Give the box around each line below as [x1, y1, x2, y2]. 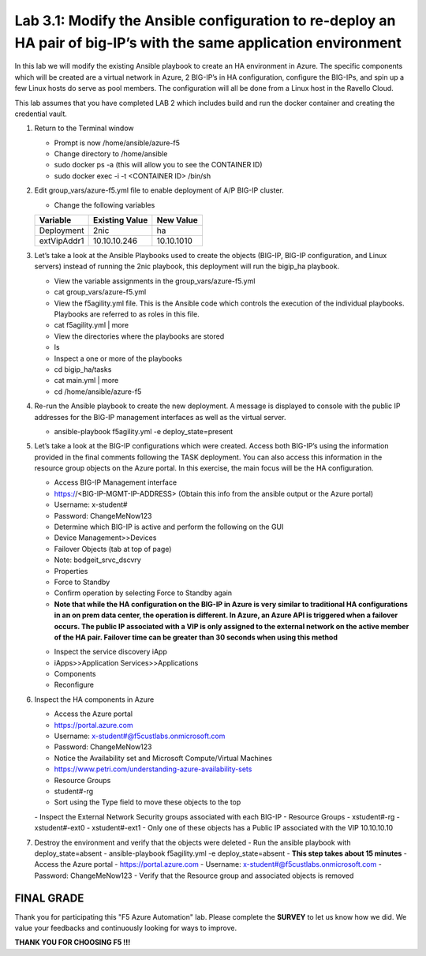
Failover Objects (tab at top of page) [54, 544, 172, 553]
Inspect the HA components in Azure [34, 695, 155, 704]
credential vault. [14, 109, 67, 118]
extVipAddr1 [39, 235, 84, 246]
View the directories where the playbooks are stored [54, 332, 225, 341]
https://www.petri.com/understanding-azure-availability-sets [54, 764, 252, 774]
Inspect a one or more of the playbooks [54, 354, 183, 363]
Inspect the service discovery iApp [54, 647, 167, 657]
